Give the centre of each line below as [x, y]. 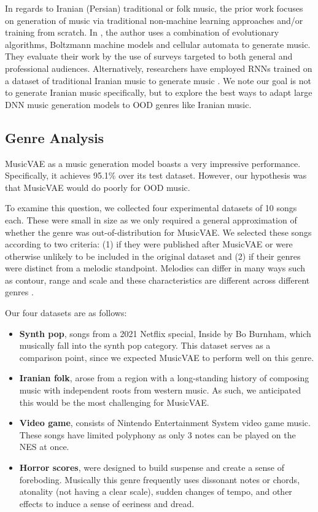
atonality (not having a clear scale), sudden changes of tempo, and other [156, 491]
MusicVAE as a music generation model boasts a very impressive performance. [153, 163]
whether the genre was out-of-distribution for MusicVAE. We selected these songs [158, 232]
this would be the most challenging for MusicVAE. [114, 402]
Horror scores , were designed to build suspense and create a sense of [152, 467]
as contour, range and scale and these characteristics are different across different [157, 280]
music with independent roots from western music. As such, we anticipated [160, 390]
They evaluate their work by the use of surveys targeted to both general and [149, 56]
